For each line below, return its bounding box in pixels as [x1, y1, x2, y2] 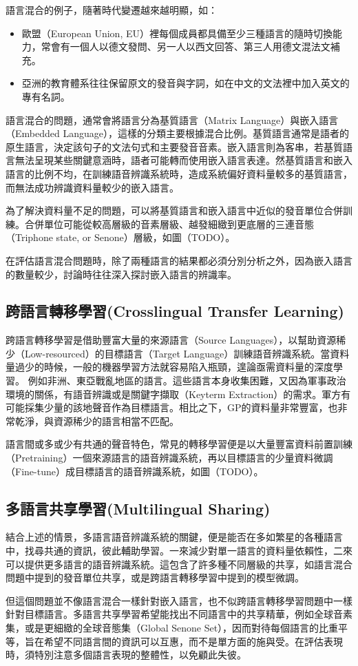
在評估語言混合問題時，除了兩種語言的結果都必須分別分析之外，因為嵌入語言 [6, 253, 352, 267]
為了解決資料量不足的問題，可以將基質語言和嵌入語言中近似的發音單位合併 [6, 203, 343, 218]
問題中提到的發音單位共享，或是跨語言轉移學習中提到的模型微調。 [6, 570, 304, 585]
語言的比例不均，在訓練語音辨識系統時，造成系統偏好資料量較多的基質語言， [6, 166, 352, 180]
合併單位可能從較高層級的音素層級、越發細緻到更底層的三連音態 [24, 216, 314, 231]
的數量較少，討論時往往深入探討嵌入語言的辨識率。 [6, 267, 237, 281]
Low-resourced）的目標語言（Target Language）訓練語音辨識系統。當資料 [24, 346, 350, 360]
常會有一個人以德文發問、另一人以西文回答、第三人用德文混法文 [41, 39, 330, 54]
